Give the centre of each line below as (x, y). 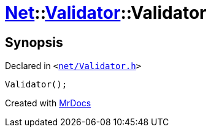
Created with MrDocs (48, 103)
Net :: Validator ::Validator (106, 13)
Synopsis (34, 42)
